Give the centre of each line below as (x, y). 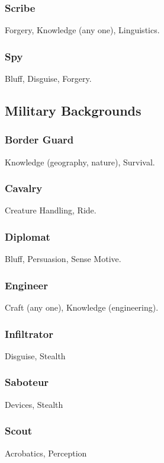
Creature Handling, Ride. (51, 210)
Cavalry (24, 188)
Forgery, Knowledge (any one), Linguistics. (82, 30)
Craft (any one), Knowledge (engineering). (82, 307)
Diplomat (28, 236)
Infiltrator (29, 333)
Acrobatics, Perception (46, 453)
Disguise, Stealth (35, 355)
